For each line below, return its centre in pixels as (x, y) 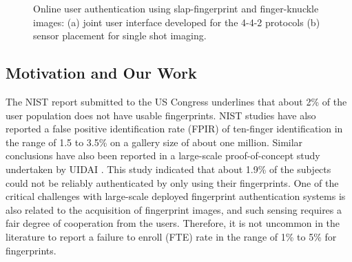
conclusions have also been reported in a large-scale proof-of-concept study (163, 155)
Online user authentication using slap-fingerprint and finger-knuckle (176, 8)
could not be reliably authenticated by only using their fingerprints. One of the (172, 182)
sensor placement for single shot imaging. (120, 36)
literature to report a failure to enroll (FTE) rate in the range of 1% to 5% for (171, 236)
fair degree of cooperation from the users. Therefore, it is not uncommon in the (173, 223)
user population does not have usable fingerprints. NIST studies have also (161, 115)
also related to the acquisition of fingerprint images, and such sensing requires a (174, 209)
